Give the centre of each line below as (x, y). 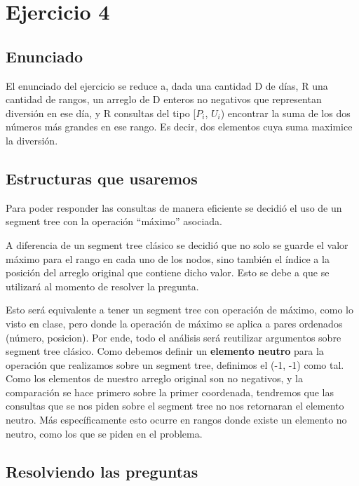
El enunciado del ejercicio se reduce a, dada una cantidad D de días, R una (167, 85)
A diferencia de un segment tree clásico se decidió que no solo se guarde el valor (177, 244)
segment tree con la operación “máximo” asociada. (114, 221)
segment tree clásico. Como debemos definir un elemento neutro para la (165, 351)
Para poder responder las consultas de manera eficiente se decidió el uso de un (174, 207)
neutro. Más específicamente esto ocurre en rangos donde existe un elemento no (176, 420)
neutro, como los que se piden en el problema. (104, 433)
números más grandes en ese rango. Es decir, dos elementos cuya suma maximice (179, 127)
